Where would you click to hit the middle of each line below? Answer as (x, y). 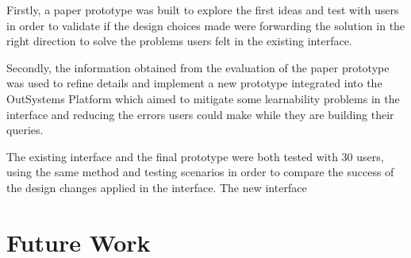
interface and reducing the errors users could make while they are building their (200, 114)
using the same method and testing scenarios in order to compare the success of (200, 172)
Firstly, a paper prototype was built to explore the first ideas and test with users (203, 10)
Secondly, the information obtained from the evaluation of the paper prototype (198, 67)
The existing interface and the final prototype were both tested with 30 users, (195, 156)
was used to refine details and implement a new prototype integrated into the (194, 83)
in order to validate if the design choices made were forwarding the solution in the (206, 25)
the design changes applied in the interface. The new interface (157, 187)
